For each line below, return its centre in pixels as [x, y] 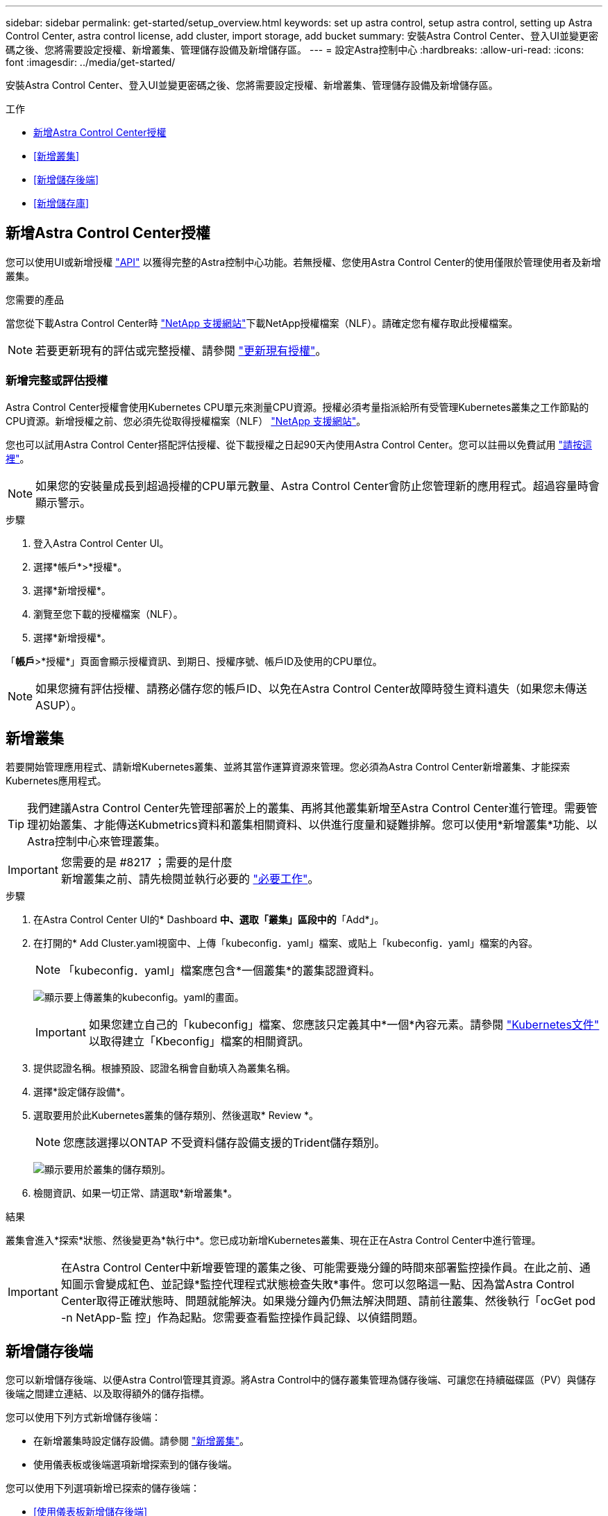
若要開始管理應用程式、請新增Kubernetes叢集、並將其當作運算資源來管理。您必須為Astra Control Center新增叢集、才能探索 [288, 767]
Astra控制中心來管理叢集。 [96, 842]
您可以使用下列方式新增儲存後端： [83, 1417]
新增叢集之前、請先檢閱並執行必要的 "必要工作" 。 [190, 879]
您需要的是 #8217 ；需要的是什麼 [146, 862]
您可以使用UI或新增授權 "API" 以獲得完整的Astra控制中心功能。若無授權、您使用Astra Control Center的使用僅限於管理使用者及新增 [303, 262]
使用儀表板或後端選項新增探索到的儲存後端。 [135, 1465]
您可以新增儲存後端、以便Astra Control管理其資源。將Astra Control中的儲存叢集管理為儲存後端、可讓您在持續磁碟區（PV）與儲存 [301, 1380]
